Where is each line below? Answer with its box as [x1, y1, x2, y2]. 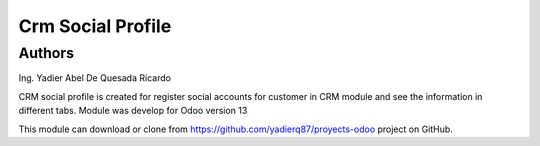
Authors [18, 44, 75, 62]
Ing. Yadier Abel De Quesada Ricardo [18, 72, 172, 84]
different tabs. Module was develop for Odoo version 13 [18, 105, 248, 117]
